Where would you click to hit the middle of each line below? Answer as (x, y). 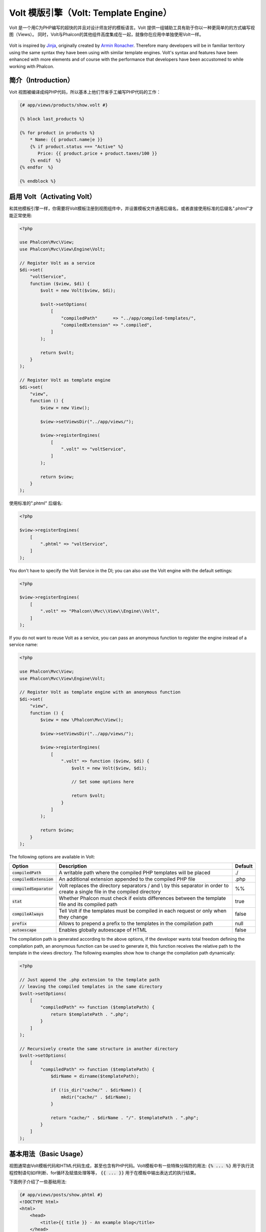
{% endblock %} (38, 181)
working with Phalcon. (32, 66)
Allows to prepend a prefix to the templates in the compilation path (136, 924)
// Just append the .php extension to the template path (90, 980)
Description (73, 866)
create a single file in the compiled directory (110, 892)
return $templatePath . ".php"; (90, 1014)
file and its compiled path (88, 904)
